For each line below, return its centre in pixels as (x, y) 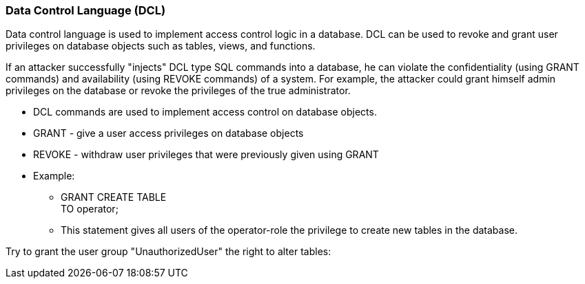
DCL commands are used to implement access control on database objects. (205, 112)
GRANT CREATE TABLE (114, 197)
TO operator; (90, 209)
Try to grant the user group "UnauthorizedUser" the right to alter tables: (168, 252)
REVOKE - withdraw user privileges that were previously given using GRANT (206, 155)
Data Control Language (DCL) (86, 10)
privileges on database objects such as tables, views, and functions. (161, 46)
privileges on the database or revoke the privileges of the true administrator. (178, 91)
